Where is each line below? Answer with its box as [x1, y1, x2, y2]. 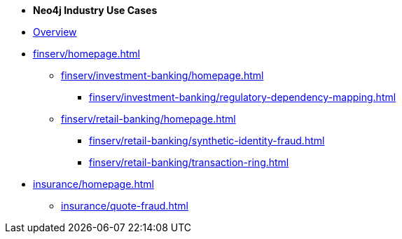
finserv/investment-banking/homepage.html [61, 69, 264, 81]
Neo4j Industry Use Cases [33, 4, 158, 16]
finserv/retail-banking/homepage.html [61, 113, 236, 125]
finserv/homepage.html [33, 48, 140, 60]
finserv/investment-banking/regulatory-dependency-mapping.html [89, 91, 396, 103]
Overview [33, 26, 77, 38]
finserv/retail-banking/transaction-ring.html [89, 156, 289, 168]
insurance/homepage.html [33, 178, 154, 190]
